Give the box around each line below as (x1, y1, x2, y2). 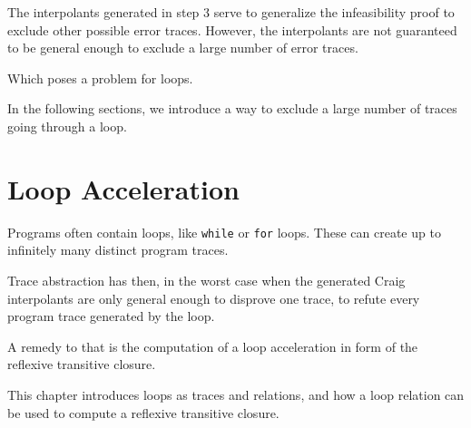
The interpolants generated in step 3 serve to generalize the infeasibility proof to (7, 3, 455, 21)
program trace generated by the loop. (7, 306, 215, 326)
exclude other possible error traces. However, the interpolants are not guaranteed (7, 20, 457, 39)
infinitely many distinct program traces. (7, 240, 229, 259)
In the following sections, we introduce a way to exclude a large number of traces (7, 99, 457, 118)
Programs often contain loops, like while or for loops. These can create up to (7, 222, 441, 241)
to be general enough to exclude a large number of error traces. (7, 38, 358, 57)
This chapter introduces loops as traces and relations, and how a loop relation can (7, 384, 465, 404)
